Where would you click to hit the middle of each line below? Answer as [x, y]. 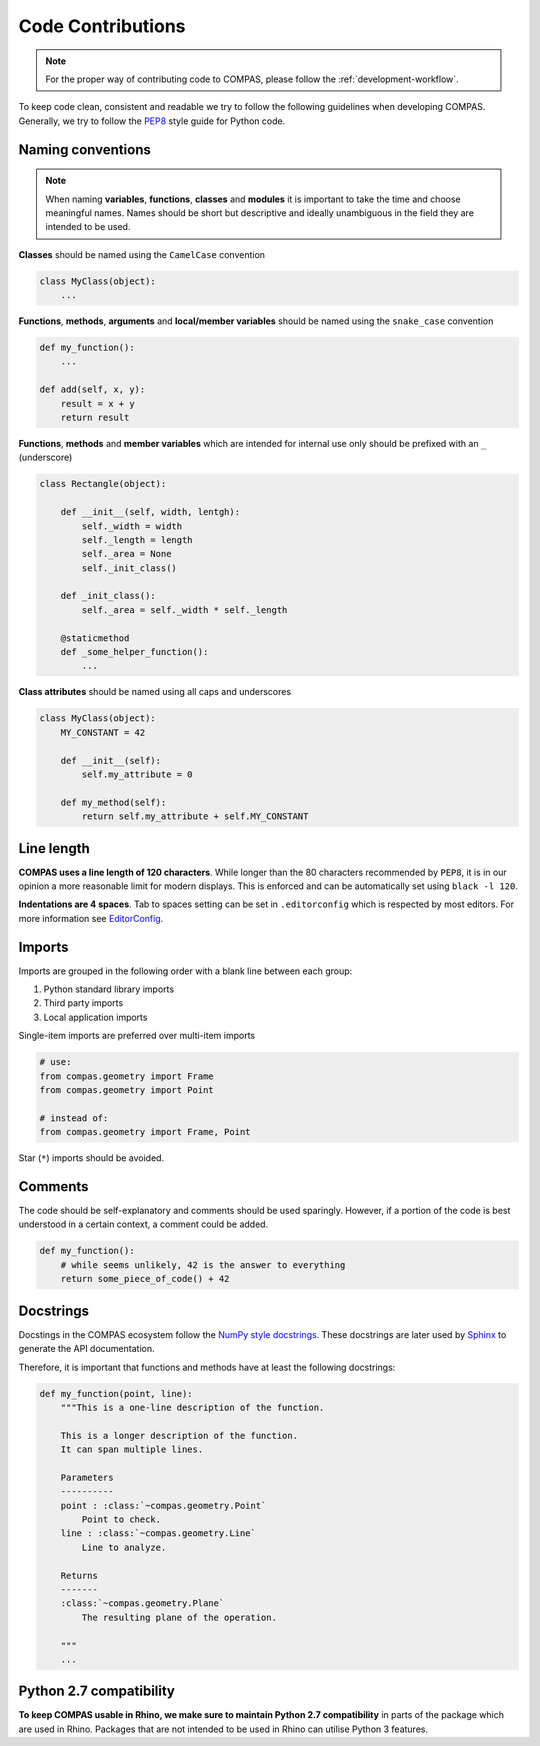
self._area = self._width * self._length [184, 609]
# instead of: [74, 1118]
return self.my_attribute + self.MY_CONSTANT [195, 816]
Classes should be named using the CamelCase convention [141, 254]
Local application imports [95, 1017]
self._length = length [137, 539]
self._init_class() [129, 568]
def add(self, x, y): [92, 389]
